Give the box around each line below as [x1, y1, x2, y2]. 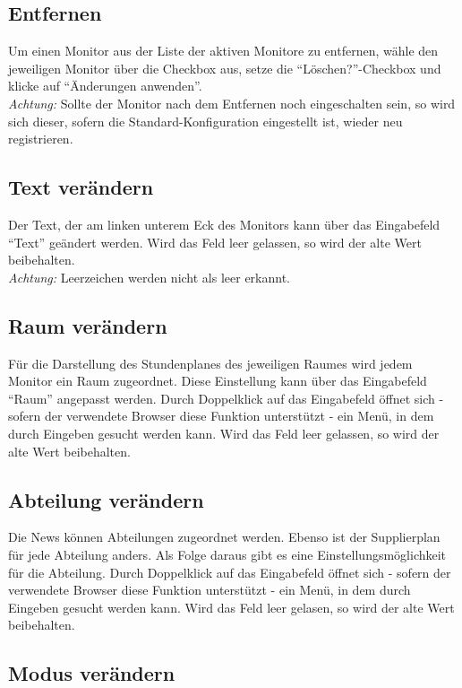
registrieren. [8, 129, 73, 148]
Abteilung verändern [8, 485, 204, 513]
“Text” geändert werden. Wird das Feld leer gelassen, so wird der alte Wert [8, 232, 422, 251]
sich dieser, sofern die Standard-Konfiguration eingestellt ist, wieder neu [8, 111, 403, 130]
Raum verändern [8, 311, 167, 339]
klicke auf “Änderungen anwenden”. [8, 76, 202, 95]
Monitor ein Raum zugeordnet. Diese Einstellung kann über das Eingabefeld [8, 371, 427, 390]
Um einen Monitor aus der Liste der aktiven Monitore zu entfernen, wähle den [8, 41, 439, 60]
